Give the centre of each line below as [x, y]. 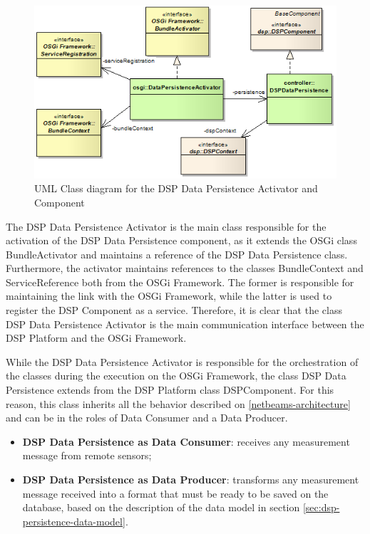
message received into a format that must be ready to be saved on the [175, 493]
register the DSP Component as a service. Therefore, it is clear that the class [174, 310]
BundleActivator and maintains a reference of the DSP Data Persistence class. [177, 254]
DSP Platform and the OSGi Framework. [96, 338]
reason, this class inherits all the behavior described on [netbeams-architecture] [178, 403]
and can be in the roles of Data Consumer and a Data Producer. [147, 418]
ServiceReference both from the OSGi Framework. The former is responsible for [180, 282]
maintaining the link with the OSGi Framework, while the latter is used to [169, 296]
